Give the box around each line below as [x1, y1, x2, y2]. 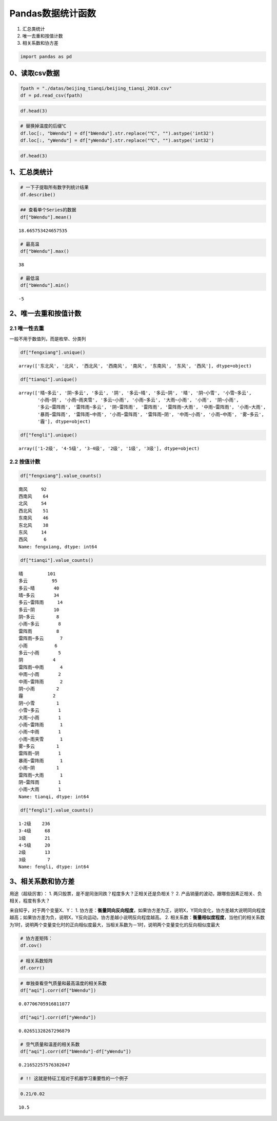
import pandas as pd [20, 54, 72, 60]
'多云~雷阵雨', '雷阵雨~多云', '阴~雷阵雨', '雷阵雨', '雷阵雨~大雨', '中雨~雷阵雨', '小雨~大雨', [37, 404, 266, 410]
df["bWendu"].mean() [20, 214, 72, 220]
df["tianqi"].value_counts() [20, 557, 94, 563]
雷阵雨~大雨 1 [18, 772, 63, 778]
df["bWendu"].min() [20, 283, 69, 288]
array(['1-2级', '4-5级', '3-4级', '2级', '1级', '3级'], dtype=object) [18, 446, 200, 452]
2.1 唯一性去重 [9, 325, 45, 332]
